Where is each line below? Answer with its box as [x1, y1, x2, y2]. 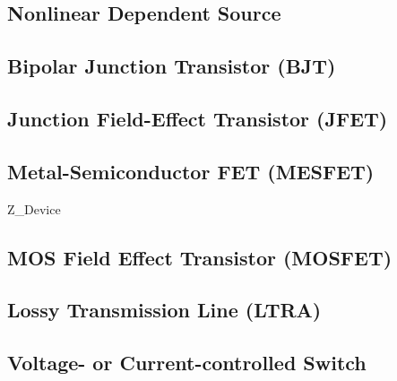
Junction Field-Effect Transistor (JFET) [7, 104, 388, 132]
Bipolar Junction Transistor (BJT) [7, 52, 336, 80]
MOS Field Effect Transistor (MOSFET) [7, 243, 393, 271]
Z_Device [7, 199, 61, 218]
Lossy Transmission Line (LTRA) [7, 296, 322, 324]
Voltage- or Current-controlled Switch [7, 349, 367, 377]
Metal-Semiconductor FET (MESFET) [7, 157, 375, 185]
